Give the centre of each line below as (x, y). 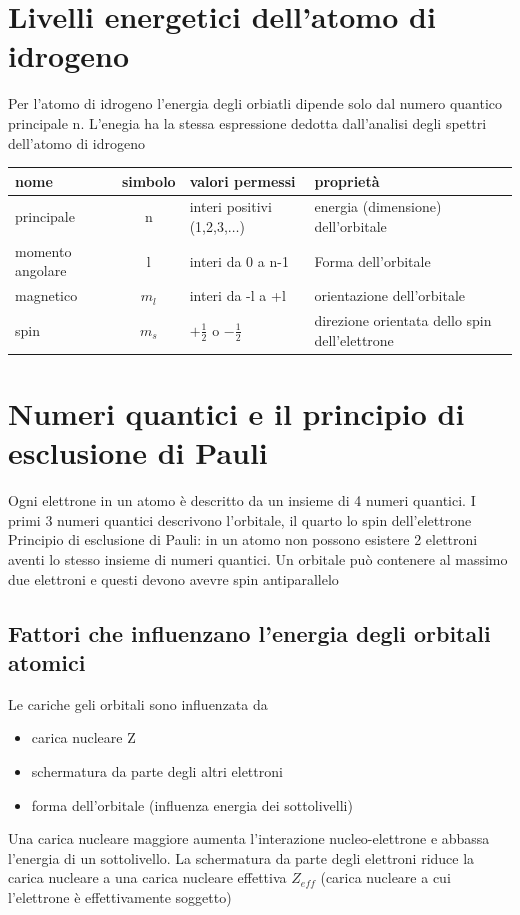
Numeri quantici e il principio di (236, 413)
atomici (47, 661)
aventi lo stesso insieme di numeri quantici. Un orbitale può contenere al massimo (258, 558)
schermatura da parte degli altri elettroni (157, 770)
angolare (41, 270)
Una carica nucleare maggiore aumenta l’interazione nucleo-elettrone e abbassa (249, 838)
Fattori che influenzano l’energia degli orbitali (249, 632)
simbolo (148, 180)
